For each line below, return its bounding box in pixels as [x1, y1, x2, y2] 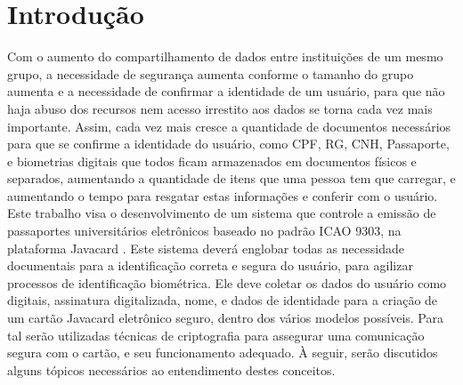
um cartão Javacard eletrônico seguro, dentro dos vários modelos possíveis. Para [7, 309, 443, 327]
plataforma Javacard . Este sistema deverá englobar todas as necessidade [7, 238, 404, 257]
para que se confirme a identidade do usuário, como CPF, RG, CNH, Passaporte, [7, 134, 450, 153]
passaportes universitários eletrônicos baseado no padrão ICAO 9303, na [7, 221, 402, 240]
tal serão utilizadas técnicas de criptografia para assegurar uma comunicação [7, 325, 425, 344]
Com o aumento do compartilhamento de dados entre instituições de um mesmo [7, 47, 443, 66]
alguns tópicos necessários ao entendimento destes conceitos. [7, 360, 336, 379]
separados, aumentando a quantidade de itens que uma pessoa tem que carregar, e [7, 169, 456, 188]
